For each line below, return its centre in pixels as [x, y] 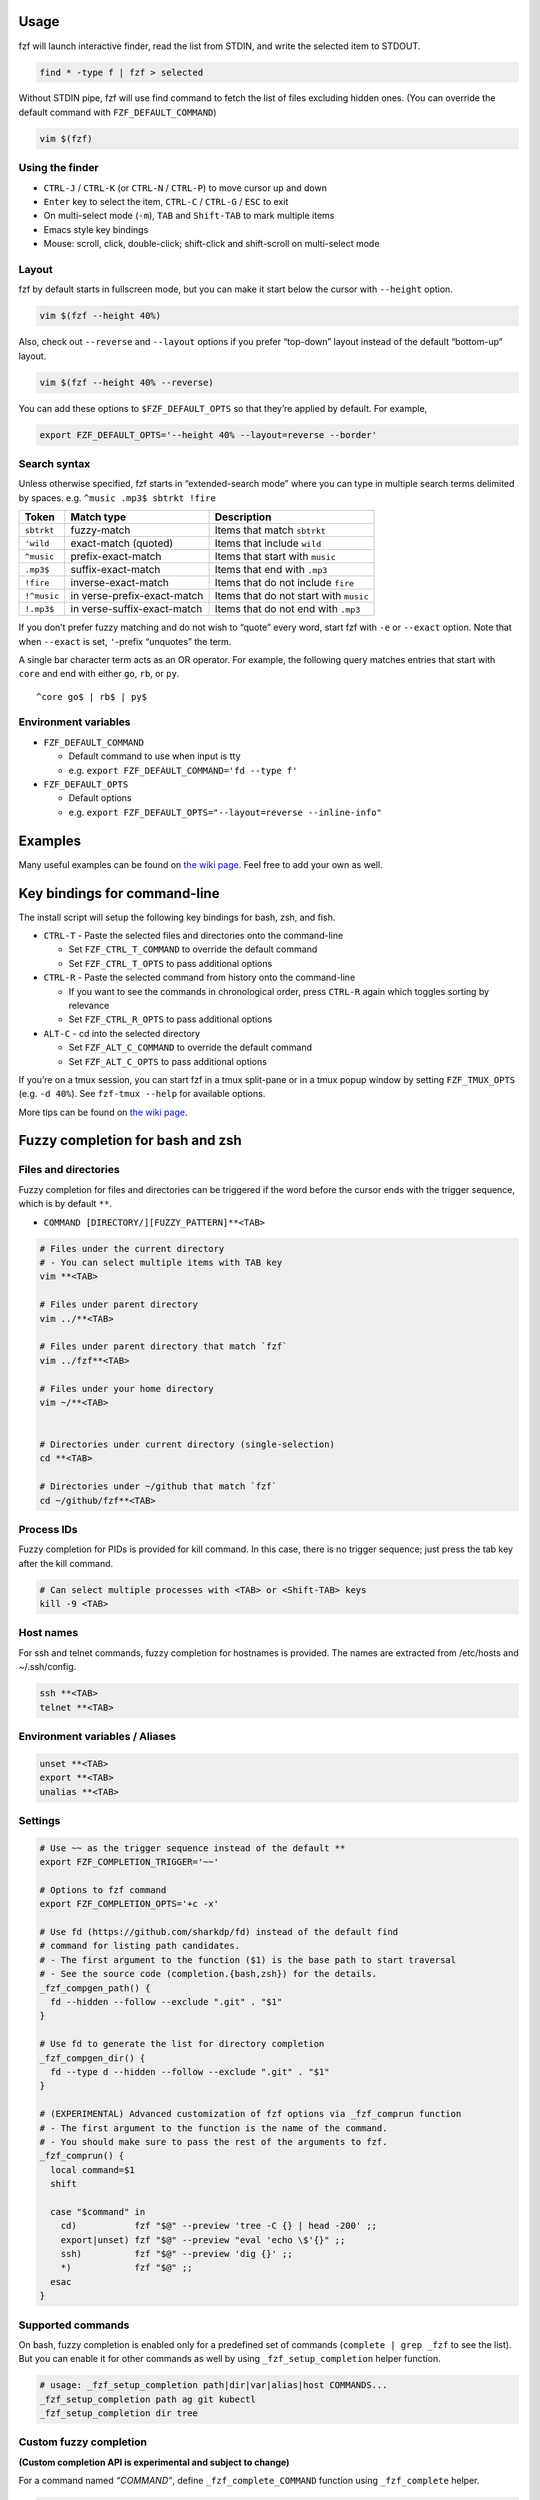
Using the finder [58, 168]
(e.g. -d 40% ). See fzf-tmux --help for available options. [142, 1094]
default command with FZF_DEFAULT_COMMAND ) [117, 112]
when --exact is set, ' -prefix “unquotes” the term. [125, 641]
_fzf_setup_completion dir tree [119, 2413]
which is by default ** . [65, 1204]
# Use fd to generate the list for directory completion [182, 2044]
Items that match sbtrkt [270, 530]
